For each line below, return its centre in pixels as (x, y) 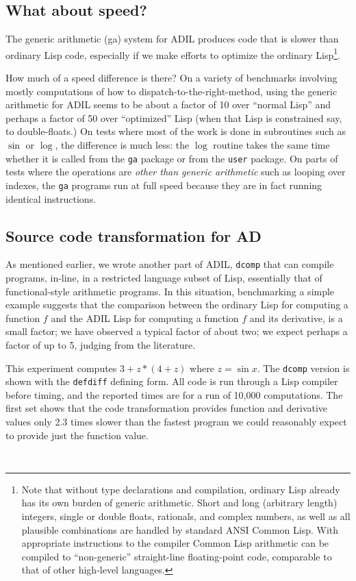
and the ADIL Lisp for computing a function (145, 318)
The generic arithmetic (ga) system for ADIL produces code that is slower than (172, 39)
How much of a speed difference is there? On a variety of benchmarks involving (171, 78)
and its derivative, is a (296, 318)
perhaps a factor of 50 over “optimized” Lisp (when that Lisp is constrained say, (174, 118)
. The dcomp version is (303, 368)
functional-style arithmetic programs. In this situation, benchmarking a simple (170, 291)
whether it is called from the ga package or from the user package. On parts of (172, 158)
